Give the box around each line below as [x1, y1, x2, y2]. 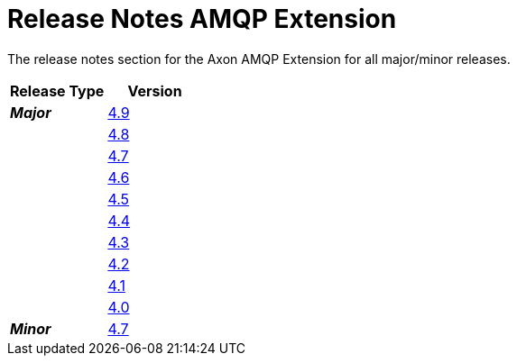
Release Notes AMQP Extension [7, 4, 397, 34]
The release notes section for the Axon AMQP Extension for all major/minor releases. [7, 50, 511, 67]
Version [127, 81, 182, 100]
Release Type [10, 81, 105, 100]
